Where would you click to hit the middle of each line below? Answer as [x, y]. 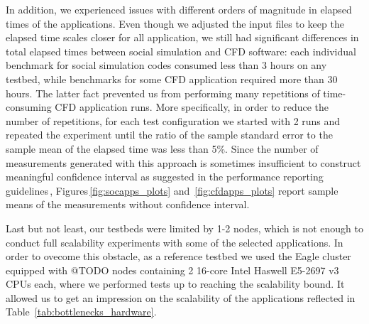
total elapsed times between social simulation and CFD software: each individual [181, 51]
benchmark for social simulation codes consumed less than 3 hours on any [166, 65]
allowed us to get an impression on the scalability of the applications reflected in [181, 297]
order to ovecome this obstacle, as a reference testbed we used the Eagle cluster [178, 256]
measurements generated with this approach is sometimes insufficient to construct [183, 162]
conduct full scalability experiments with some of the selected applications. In [175, 242]
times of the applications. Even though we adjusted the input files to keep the [175, 23]
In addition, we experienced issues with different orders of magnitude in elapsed [179, 9]
